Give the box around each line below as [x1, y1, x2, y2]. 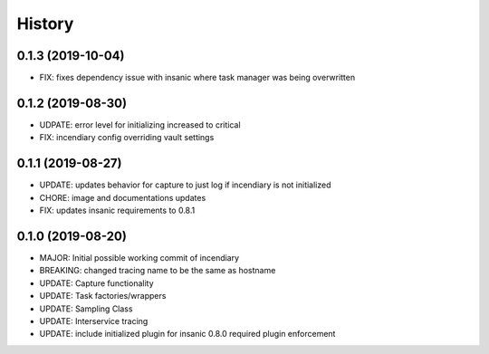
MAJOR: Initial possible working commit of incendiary [39, 252, 240, 263]
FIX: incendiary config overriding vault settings [39, 132, 215, 143]
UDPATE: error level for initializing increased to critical [39, 119, 241, 130]
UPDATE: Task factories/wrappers [39, 291, 167, 301]
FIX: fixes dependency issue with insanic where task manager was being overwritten [39, 72, 356, 83]
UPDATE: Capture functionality [39, 277, 154, 289]
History [16, 14, 74, 33]
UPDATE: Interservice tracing [39, 315, 149, 326]
